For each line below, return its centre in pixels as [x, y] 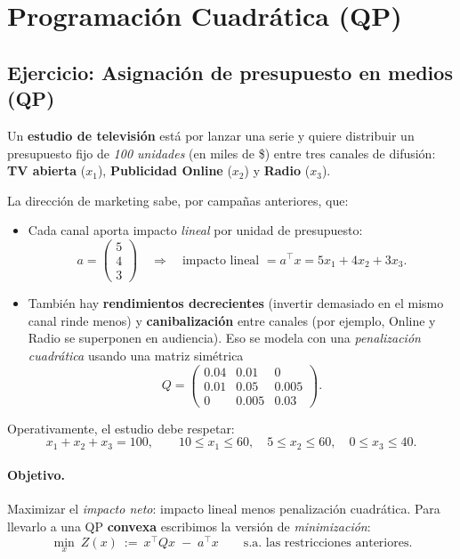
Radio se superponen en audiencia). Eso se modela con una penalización [224, 338]
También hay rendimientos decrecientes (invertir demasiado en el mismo [236, 303]
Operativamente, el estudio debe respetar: [121, 428]
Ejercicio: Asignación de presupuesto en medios [230, 72]
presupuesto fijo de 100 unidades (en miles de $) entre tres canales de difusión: [222, 153]
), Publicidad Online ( [165, 170]
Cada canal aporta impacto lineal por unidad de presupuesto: [195, 230]
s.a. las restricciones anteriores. [328, 543]
